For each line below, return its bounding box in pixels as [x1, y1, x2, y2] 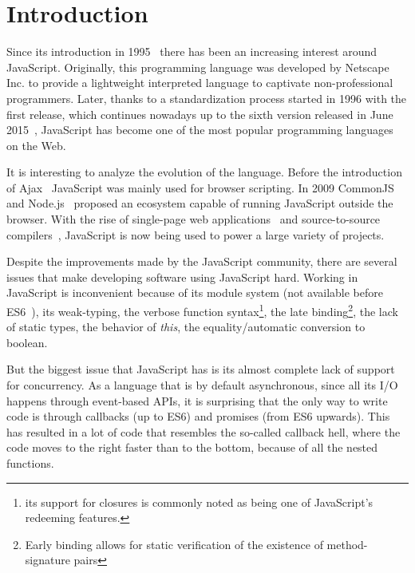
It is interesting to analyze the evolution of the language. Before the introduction [6, 164, 402, 180]
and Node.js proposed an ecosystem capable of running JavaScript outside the [6, 195, 393, 211]
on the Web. [6, 136, 66, 153]
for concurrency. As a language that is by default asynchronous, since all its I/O [6, 377, 398, 393]
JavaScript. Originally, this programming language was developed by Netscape [6, 58, 389, 75]
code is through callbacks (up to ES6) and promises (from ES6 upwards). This [6, 408, 390, 425]
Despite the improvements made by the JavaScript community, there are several [6, 253, 397, 270]
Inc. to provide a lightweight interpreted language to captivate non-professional [6, 74, 393, 91]
